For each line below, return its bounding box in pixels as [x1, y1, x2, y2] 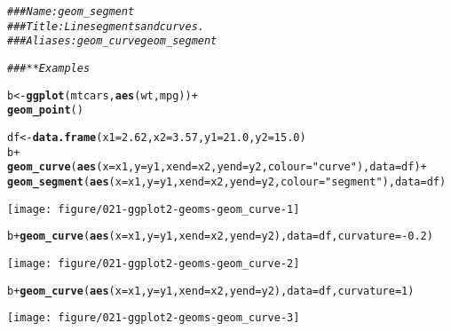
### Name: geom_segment [7, 5, 135, 18]
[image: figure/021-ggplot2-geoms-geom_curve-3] [7, 311, 300, 325]
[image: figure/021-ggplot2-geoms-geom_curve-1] [7, 202, 300, 216]
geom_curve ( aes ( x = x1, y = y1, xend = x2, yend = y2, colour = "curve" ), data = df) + [7, 161, 427, 174]
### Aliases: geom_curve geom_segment [7, 35, 218, 48]
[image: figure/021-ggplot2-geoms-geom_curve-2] [7, 256, 300, 270]
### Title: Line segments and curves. [7, 20, 204, 33]
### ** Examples [7, 61, 91, 75]
